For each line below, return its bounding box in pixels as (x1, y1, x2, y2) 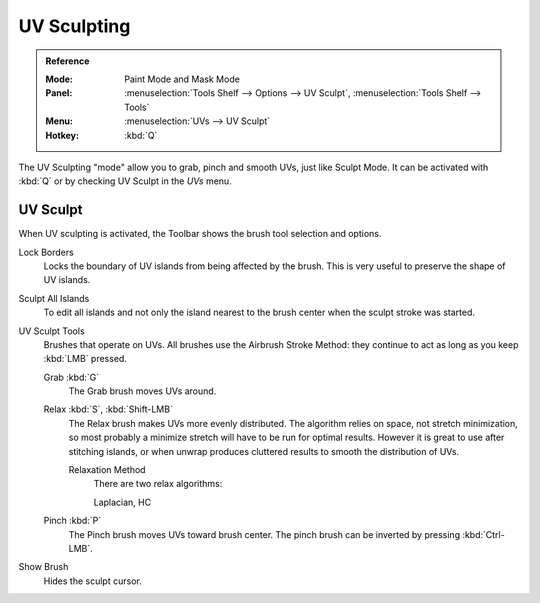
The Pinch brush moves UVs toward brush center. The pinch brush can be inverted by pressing (68, 528, 460, 540)
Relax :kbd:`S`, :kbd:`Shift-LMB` (43, 403, 174, 415)
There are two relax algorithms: (93, 478, 223, 490)
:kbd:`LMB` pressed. (43, 353, 127, 365)
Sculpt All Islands (18, 292, 90, 304)
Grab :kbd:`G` (43, 371, 100, 383)
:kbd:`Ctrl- (461, 528, 505, 540)
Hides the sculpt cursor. (43, 575, 142, 587)
